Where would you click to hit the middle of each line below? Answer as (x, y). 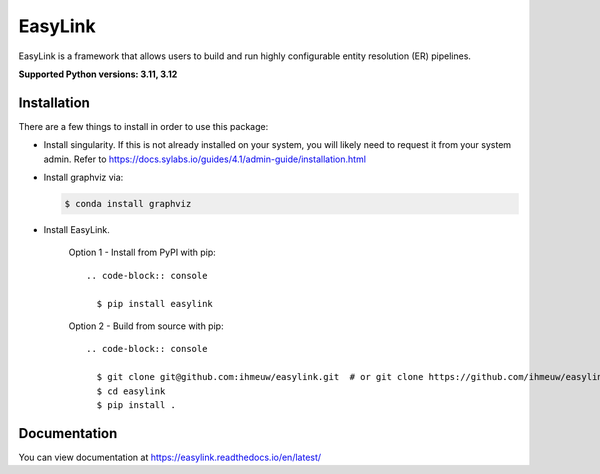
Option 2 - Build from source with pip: (146, 326)
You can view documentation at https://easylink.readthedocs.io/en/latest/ (170, 457)
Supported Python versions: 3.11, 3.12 (98, 74)
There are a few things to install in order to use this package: (143, 126)
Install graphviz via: (83, 177)
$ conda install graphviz (128, 203)
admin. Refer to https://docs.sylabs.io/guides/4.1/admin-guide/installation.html (205, 159)
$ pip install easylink (155, 303)
